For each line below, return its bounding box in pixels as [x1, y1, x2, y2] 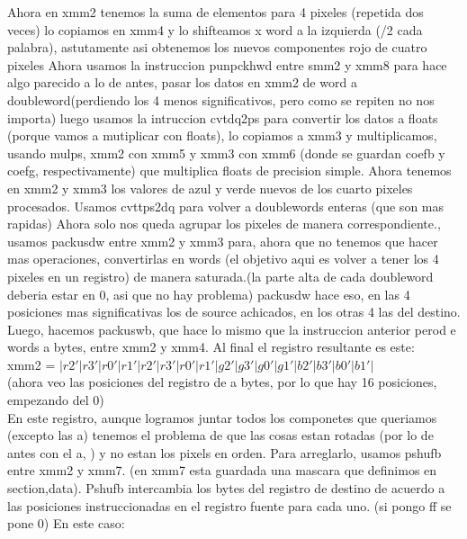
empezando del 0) [7, 391, 104, 409]
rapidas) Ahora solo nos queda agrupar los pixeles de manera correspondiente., [7, 214, 441, 233]
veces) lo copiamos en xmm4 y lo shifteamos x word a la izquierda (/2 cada [7, 20, 423, 39]
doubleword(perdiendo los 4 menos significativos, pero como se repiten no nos [7, 90, 435, 109]
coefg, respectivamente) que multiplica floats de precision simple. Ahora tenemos [7, 161, 452, 180]
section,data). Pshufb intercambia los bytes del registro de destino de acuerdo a [7, 479, 445, 498]
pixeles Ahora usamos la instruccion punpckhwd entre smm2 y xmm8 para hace [7, 55, 447, 74]
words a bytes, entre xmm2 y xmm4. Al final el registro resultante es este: [7, 337, 415, 356]
